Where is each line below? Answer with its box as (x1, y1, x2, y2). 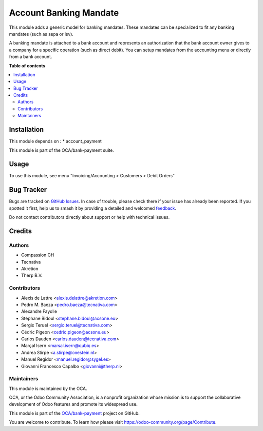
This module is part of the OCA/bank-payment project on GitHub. (9, 410, 140, 416)
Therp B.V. (21, 272, 43, 278)
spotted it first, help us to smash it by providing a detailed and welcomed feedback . (9, 205, 176, 211)
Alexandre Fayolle (21, 308, 57, 314)
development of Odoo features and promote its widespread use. (9, 401, 138, 407)
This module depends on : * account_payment (9, 138, 102, 144)
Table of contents (9, 62, 46, 68)
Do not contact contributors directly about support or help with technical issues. (9, 214, 170, 220)
